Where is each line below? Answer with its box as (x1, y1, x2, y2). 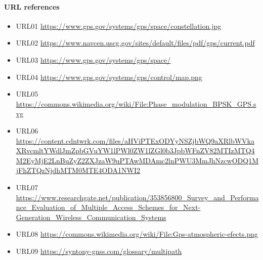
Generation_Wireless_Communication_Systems (16, 211, 166, 222)
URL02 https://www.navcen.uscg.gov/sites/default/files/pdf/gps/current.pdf (16, 37, 255, 48)
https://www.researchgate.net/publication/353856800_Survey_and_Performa (16, 192, 259, 202)
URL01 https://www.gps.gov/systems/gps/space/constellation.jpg (16, 20, 222, 31)
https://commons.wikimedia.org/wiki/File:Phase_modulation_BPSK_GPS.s (16, 98, 256, 109)
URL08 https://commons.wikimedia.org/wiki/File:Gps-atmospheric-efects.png (16, 229, 258, 239)
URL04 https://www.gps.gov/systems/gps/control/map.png (16, 71, 202, 82)
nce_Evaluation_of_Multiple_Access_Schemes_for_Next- (16, 202, 201, 212)
